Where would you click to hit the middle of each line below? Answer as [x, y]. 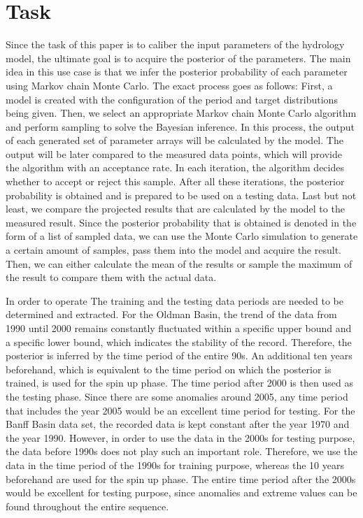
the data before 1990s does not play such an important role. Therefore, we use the [181, 451]
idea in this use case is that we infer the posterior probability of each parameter [177, 72]
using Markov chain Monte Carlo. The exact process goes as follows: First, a [169, 85]
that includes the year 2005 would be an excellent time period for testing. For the [180, 410]
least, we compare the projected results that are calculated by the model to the [175, 209]
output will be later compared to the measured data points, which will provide [174, 153]
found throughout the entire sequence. [87, 506]
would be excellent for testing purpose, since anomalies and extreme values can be [181, 492]
